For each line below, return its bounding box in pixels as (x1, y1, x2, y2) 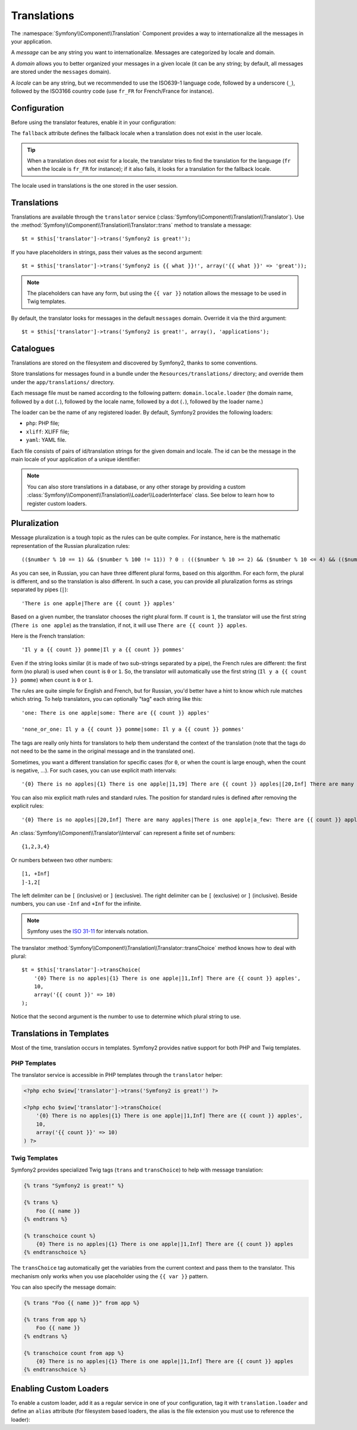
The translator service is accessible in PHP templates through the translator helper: (11, 1071, 223, 1079)
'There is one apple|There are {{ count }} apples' (21, 600, 176, 607)
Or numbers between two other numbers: (11, 856, 113, 864)
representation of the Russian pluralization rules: (11, 542, 130, 549)
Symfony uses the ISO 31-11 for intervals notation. (27, 928, 149, 935)
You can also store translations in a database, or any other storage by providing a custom (27, 483, 246, 490)
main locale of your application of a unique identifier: (11, 456, 140, 463)
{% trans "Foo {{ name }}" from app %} (23, 1300, 140, 1307)
